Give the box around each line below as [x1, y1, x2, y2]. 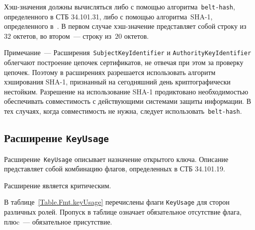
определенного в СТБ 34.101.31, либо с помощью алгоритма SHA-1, [4, 11, 213, 21]
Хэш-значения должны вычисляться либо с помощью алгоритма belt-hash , [4, 1, 235, 11]
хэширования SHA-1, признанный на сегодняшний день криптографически [4, 77, 231, 87]
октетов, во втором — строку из [13, 30, 112, 41]
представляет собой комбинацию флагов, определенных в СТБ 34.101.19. [4, 163, 225, 174]
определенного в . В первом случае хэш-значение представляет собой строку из [4, 21, 247, 31]
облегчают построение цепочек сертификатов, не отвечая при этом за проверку [4, 57, 244, 68]
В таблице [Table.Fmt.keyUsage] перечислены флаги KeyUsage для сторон [4, 197, 230, 207]
